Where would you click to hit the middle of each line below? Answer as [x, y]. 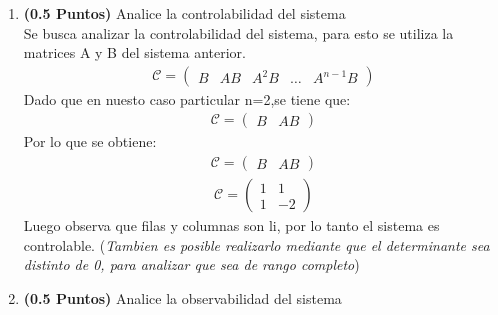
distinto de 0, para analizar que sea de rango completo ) [191, 264]
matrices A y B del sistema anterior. [134, 52]
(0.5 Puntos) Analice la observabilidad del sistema [182, 297]
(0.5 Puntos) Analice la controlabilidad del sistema [184, 13]
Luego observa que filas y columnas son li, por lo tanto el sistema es [231, 225]
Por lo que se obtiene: [90, 141]
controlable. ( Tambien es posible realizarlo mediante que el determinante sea [256, 244]
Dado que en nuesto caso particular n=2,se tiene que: [187, 98]
